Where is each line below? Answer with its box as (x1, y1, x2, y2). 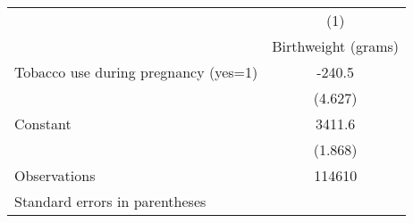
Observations (14, 165, 96, 186)
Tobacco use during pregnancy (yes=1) (14, 62, 258, 82)
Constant (14, 113, 72, 134)
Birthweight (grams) (272, 36, 400, 56)
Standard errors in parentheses (14, 191, 206, 211)
